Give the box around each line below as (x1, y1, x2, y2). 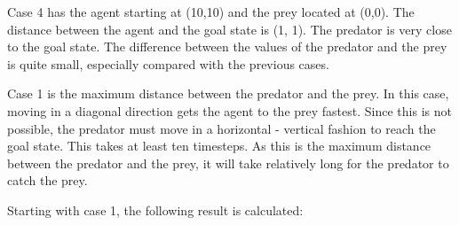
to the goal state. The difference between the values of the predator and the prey (7, 37, 447, 56)
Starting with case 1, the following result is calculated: (7, 200, 304, 219)
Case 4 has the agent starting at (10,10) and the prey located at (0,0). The (7, 3, 415, 20)
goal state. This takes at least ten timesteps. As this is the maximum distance (7, 136, 431, 155)
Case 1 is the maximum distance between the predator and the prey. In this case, (7, 84, 449, 103)
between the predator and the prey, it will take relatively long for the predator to (7, 153, 449, 172)
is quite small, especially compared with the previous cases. (7, 54, 329, 73)
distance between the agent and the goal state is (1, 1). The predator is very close (7, 19, 452, 38)
